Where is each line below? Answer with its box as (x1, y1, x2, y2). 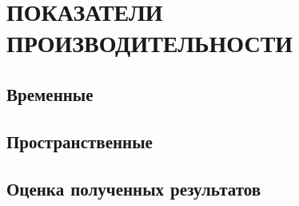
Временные (6, 81, 94, 106)
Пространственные (6, 128, 153, 153)
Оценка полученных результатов (6, 176, 261, 200)
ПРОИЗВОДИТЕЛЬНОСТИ (6, 26, 293, 59)
